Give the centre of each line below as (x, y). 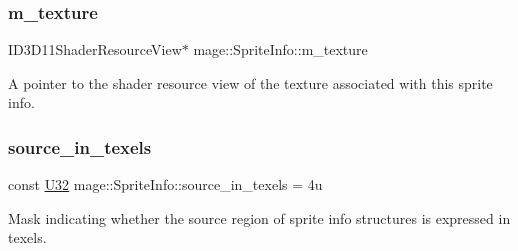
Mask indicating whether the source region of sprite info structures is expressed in (259, 217)
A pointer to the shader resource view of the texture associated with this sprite (250, 82)
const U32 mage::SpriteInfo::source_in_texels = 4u (165, 184)
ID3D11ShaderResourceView (95, 49)
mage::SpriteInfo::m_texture (280, 49)
